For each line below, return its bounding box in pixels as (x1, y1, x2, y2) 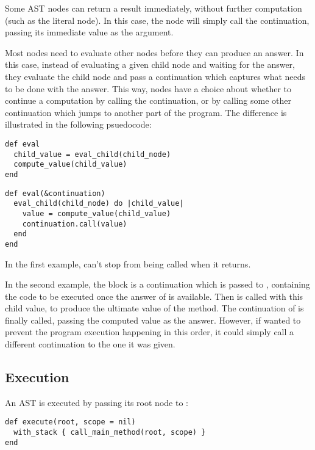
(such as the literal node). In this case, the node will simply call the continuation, (5, 13, 310, 26)
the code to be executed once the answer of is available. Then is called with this (5, 289, 303, 302)
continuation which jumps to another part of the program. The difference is (5, 106, 287, 118)
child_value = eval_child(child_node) (13, 150, 171, 159)
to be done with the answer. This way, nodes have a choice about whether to (5, 82, 292, 95)
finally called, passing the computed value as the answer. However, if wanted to (5, 313, 301, 326)
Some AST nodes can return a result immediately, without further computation (5, 2, 302, 14)
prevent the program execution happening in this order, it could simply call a (5, 325, 294, 338)
